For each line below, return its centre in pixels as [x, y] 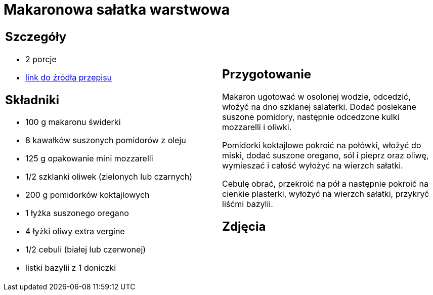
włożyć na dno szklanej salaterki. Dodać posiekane [319, 107]
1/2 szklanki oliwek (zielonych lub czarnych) [109, 177]
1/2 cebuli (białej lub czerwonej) [86, 250]
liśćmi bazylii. [248, 204]
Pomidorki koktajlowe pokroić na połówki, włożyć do [322, 145]
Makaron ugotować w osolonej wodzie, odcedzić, [316, 96]
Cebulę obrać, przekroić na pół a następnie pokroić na [325, 183]
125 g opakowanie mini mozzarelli [89, 159]
